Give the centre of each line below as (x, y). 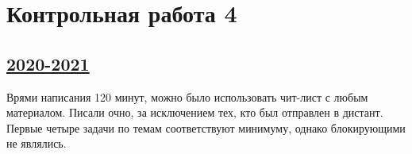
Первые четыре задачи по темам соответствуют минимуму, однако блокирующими (206, 127)
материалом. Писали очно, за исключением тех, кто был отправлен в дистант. (195, 112)
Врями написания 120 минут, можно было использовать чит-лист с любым (187, 96)
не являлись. (37, 143)
